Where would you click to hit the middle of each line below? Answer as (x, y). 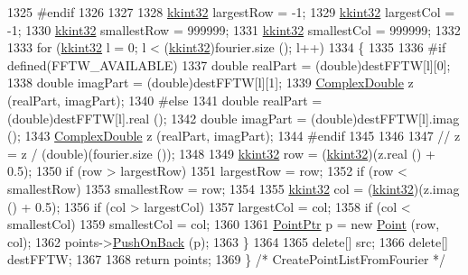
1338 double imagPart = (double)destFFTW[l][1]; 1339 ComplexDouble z (211, 82)
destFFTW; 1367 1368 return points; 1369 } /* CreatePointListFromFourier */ (227, 259)
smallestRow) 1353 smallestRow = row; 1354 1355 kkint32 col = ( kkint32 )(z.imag (234, 188)
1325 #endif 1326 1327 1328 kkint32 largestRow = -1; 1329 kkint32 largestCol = (231, 12)
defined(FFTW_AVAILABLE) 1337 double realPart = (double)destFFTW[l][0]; (229, 64)
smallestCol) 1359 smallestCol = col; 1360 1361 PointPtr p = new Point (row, (224, 224)
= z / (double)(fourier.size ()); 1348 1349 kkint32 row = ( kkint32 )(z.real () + (221, 153)
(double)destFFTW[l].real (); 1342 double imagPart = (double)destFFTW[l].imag (234, 118)
